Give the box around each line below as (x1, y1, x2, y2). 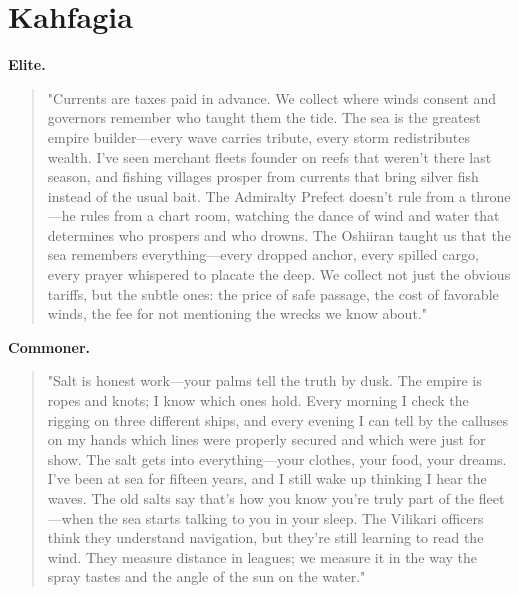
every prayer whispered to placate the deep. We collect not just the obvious (47, 264, 511, 285)
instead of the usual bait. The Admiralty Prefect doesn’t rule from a (47, 185, 467, 206)
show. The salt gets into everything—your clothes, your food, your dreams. (47, 448, 507, 469)
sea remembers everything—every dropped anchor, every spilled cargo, (47, 244, 479, 265)
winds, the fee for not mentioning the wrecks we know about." (47, 303, 427, 324)
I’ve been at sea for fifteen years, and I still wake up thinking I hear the (47, 468, 487, 489)
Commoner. (8, 336, 90, 357)
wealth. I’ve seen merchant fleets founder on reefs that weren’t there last (47, 146, 492, 167)
